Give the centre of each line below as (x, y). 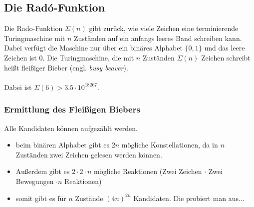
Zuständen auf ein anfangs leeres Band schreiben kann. (158, 38)
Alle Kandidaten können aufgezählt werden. (71, 128)
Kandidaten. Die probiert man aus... (189, 198)
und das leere (225, 48)
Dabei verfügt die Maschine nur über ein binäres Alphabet (93, 48)
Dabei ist (18, 87)
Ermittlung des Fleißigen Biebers (72, 109)
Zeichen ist (20, 57)
